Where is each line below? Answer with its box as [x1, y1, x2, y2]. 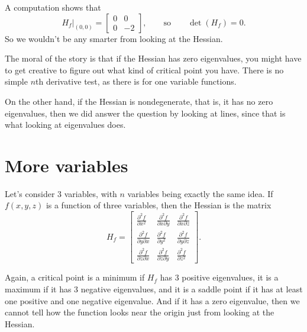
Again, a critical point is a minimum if [5, 271, 145, 283]
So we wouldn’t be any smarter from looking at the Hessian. [5, 32, 223, 44]
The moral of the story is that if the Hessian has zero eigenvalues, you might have [5, 52, 302, 65]
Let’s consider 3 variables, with [5, 187, 117, 199]
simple [5, 75, 28, 88]
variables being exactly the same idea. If [127, 187, 273, 199]
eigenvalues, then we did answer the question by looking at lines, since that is [5, 107, 286, 119]
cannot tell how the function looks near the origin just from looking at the [5, 306, 274, 318]
